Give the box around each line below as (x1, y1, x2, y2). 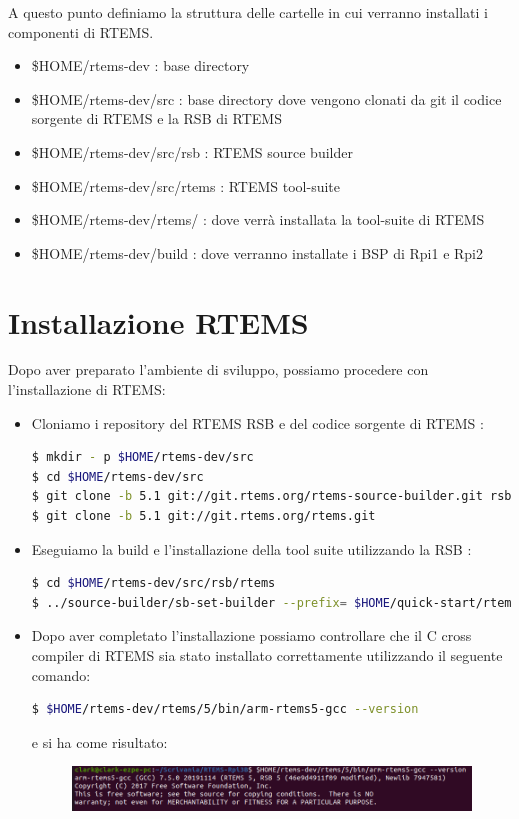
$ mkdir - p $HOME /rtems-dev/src (31, 450, 254, 465)
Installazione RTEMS (8, 301, 309, 342)
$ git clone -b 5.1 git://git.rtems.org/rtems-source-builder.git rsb (31, 489, 512, 504)
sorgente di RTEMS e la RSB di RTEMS (31, 108, 282, 129)
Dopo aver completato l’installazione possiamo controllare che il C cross (31, 625, 472, 646)
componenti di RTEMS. (8, 21, 154, 42)
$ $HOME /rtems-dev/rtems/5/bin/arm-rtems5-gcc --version (31, 702, 419, 717)
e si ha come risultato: (31, 731, 168, 752)
